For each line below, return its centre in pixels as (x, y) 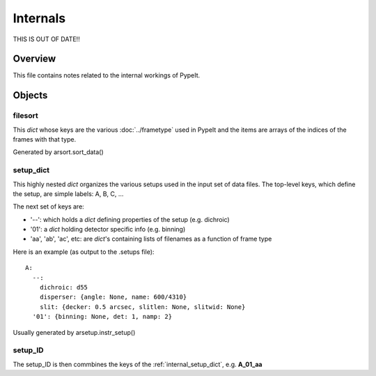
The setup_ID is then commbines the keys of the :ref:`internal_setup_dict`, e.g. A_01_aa (138, 364)
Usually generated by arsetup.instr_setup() (74, 332)
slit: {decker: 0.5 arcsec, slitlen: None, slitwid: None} (142, 307)
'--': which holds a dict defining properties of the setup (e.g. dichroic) (130, 219)
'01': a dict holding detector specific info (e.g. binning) (108, 230)
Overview (34, 59)
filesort (25, 116)
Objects (30, 95)
